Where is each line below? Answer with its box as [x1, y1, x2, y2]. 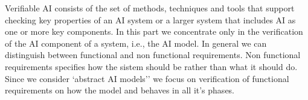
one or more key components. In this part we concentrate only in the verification [5, 25, 303, 38]
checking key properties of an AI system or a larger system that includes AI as [5, 13, 296, 26]
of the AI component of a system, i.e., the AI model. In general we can [5, 37, 267, 49]
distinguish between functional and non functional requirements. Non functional [5, 49, 301, 61]
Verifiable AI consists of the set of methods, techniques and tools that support [5, 2, 295, 14]
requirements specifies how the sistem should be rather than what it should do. [5, 60, 298, 72]
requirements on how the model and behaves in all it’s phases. [5, 84, 235, 96]
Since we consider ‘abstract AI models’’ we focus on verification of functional [5, 72, 289, 84]
